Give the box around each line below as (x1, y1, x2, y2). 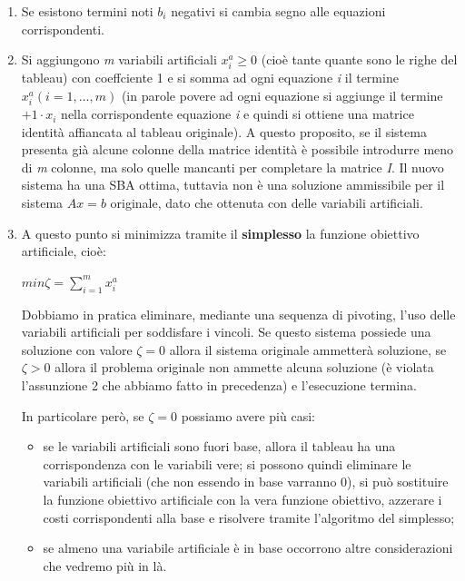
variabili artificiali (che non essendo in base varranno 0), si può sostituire (43, 472, 449, 491)
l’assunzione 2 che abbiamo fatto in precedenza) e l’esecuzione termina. (21, 376, 417, 395)
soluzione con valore (21, 340, 133, 359)
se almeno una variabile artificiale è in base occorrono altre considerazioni (43, 538, 453, 557)
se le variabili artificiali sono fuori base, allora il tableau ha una (43, 437, 396, 456)
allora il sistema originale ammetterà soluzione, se (169, 340, 447, 359)
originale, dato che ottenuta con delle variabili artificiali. (110, 193, 423, 212)
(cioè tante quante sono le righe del (261, 50, 458, 69)
